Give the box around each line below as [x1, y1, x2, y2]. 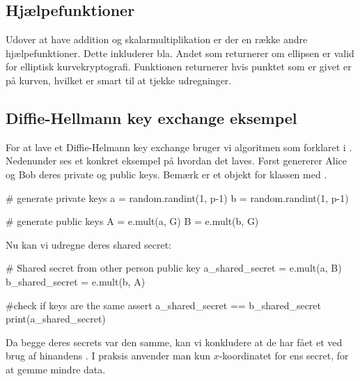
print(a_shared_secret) [6, 311, 106, 326]
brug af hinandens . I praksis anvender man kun [6, 348, 210, 363]
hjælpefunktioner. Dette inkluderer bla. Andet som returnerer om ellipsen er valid [6, 45, 354, 60]
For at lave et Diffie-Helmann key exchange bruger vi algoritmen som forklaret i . [6, 139, 352, 154]
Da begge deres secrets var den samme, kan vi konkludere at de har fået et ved [6, 334, 343, 349]
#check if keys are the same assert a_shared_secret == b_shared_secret [6, 297, 322, 312]
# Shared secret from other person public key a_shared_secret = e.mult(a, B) [6, 261, 342, 275]
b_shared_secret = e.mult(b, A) [6, 274, 146, 288]
